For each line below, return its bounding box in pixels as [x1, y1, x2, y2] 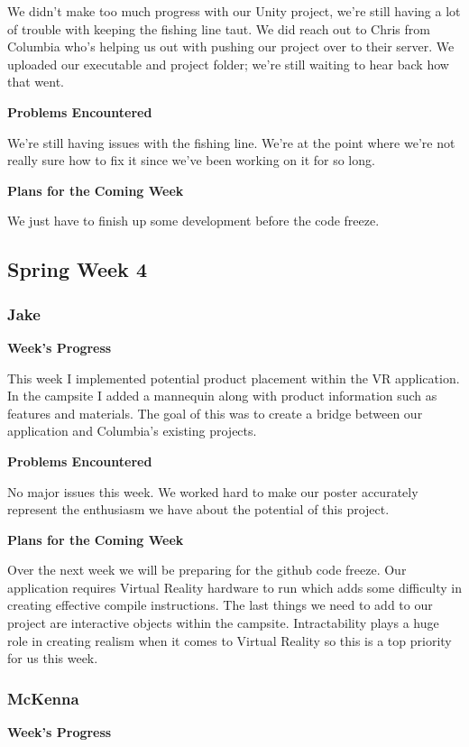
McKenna [7, 687, 79, 709]
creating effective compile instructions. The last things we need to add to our [7, 595, 433, 614]
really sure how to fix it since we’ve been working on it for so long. [7, 151, 375, 170]
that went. [7, 72, 64, 91]
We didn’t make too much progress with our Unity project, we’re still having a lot [7, 2, 461, 20]
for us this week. [7, 649, 98, 668]
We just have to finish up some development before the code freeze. [7, 211, 380, 230]
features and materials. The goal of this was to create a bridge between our [7, 403, 423, 422]
